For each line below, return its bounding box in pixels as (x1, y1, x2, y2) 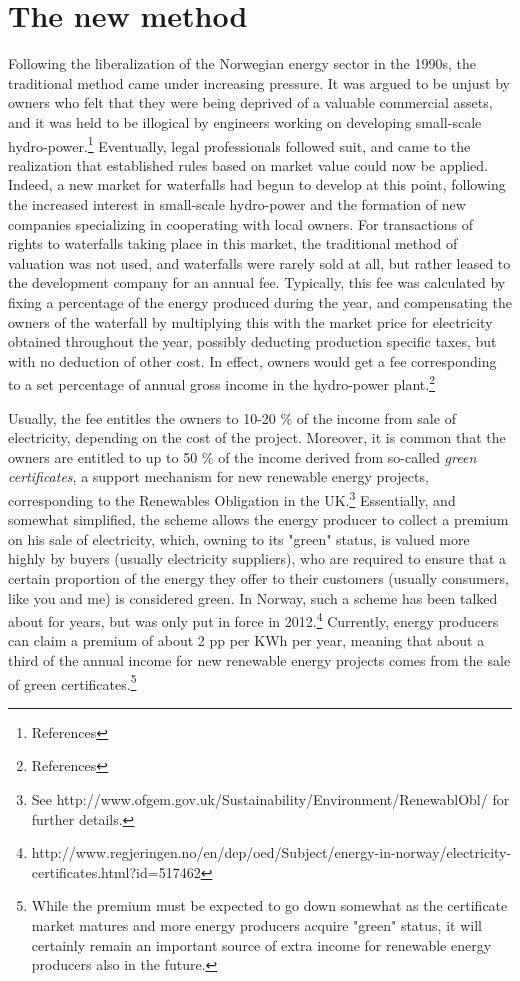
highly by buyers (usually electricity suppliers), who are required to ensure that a (8, 548, 507, 569)
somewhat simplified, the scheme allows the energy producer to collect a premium (8, 509, 509, 530)
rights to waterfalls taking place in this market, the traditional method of (8, 233, 458, 254)
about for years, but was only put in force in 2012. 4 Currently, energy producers (8, 608, 499, 631)
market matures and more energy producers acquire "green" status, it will (31, 914, 482, 935)
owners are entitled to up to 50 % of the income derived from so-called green (8, 446, 477, 467)
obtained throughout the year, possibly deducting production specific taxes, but (8, 331, 497, 352)
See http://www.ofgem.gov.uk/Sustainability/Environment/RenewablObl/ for (31, 789, 510, 809)
